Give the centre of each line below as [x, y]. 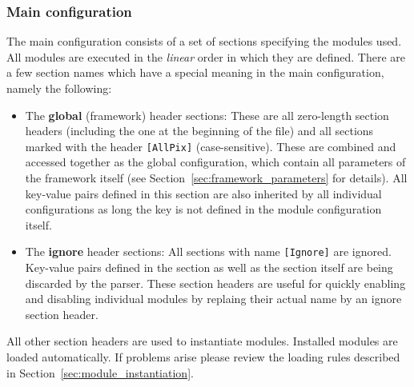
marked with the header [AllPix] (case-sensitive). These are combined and [211, 146]
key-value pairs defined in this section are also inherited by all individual [203, 193]
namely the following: [59, 88]
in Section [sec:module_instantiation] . [100, 372]
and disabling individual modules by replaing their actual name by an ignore [213, 299]
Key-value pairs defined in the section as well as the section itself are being [209, 267]
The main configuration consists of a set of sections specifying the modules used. [204, 41]
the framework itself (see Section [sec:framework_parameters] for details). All [216, 178]
